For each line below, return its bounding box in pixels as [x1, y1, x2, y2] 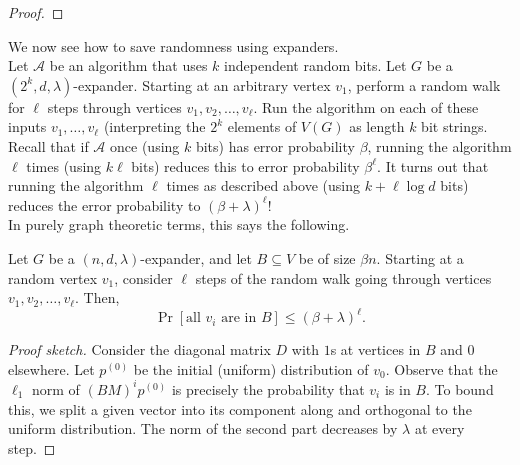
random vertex [8, 267, 98, 288]
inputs [8, 116, 47, 137]
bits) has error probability [195, 135, 355, 156]
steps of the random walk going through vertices [195, 267, 492, 288]
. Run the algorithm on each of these [253, 96, 479, 117]
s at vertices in [330, 339, 421, 360]
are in [221, 311, 257, 326]
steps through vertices [47, 96, 182, 117]
